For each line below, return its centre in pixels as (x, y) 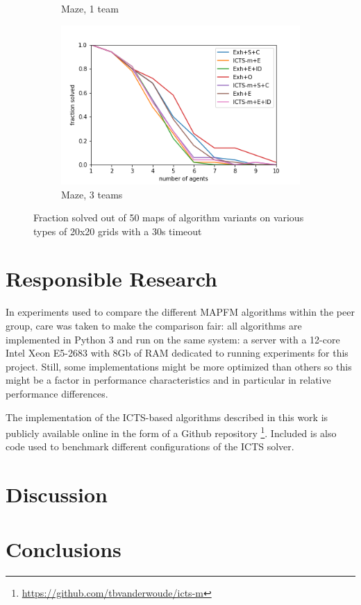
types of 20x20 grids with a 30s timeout (118, 231)
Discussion (57, 494)
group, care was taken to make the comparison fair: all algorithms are (154, 326)
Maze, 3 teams (92, 194)
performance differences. (57, 393)
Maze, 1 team (90, 8)
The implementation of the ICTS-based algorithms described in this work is (167, 417)
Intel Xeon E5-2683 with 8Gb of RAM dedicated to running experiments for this (177, 353)
